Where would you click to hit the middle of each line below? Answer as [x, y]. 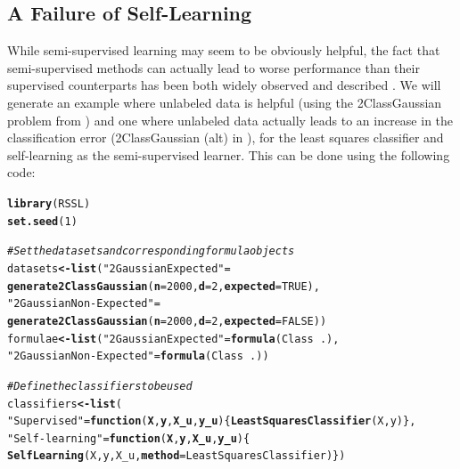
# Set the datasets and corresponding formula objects [151, 251]
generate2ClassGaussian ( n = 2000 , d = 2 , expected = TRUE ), [164, 286]
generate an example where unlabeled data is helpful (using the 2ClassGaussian [225, 102]
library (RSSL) [49, 203]
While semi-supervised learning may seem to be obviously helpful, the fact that [224, 50]
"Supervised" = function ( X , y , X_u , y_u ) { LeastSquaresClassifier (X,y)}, [212, 421]
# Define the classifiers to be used [100, 386]
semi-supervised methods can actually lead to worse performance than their [214, 67]
